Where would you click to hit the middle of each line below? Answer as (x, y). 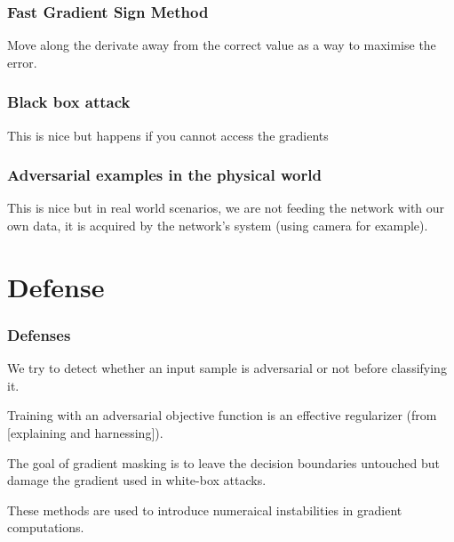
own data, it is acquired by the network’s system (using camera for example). (218, 226)
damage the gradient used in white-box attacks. (137, 480)
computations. (46, 527)
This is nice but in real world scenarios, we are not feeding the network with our (226, 208)
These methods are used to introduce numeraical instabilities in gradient (205, 510)
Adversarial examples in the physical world (164, 175)
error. (22, 62)
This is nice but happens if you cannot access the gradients (168, 135)
